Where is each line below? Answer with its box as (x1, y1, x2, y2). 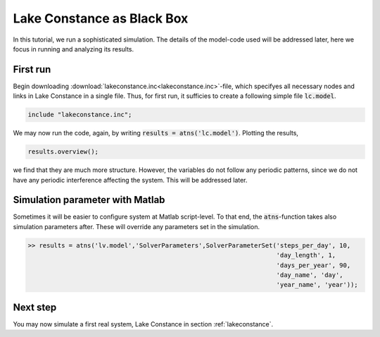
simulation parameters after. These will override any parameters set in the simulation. (13, 222, 260, 231)
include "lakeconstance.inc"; (27, 111, 132, 119)
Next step (13, 301, 57, 313)
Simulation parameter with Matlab (13, 194, 165, 206)
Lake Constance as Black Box (13, 11, 189, 26)
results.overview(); (27, 148, 99, 156)
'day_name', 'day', (276, 271, 344, 279)
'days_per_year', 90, (276, 261, 351, 269)
